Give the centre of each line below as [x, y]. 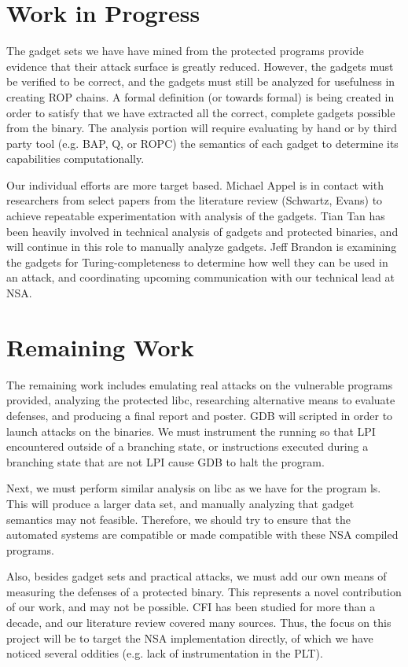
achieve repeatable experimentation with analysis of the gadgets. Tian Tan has [196, 216]
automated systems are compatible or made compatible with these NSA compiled [202, 534]
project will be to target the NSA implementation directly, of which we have [190, 638]
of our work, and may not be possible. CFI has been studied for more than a [191, 607]
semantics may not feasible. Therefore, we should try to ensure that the [179, 519]
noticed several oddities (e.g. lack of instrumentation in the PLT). [165, 653]
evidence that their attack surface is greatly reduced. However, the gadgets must [200, 66]
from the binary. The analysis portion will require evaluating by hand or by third [202, 128]
